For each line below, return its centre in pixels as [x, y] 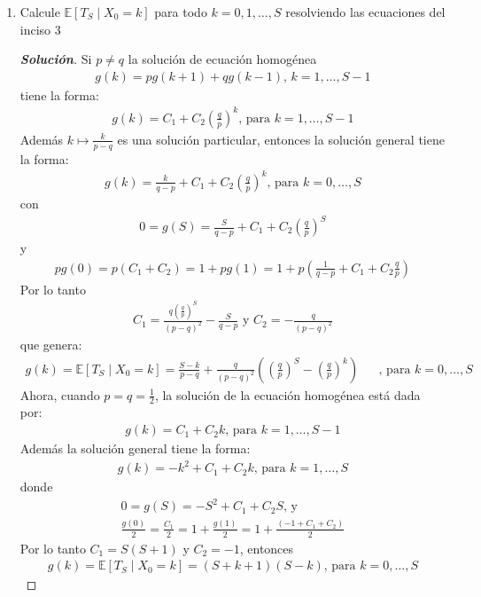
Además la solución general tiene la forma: [135, 448]
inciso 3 [40, 29]
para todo [181, 12]
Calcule [40, 12]
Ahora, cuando [60, 394]
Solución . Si [56, 59]
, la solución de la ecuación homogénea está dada [287, 394]
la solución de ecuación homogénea [222, 59]
